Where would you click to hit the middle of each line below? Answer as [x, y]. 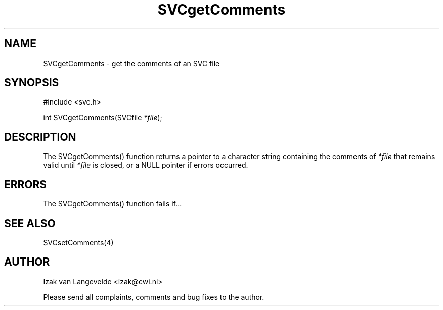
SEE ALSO [30, 223]
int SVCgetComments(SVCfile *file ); [103, 118]
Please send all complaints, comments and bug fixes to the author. [154, 297]
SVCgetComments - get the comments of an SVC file [131, 63]
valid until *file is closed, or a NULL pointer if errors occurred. [146, 165]
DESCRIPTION [40, 137]
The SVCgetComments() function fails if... [113, 204]
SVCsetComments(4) [78, 242]
